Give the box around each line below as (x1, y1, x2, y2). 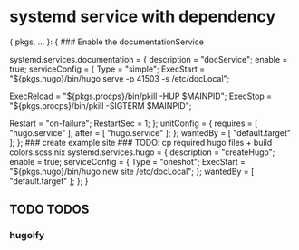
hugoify (9, 229, 45, 242)
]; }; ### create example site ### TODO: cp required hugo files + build (9, 137, 273, 148)
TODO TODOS (9, 202, 90, 217)
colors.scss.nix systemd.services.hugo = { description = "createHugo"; (9, 147, 275, 158)
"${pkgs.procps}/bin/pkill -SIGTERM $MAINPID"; (9, 100, 192, 111)
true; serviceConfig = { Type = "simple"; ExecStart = (9, 63, 206, 74)
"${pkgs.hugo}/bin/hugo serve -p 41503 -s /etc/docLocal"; (9, 72, 230, 83)
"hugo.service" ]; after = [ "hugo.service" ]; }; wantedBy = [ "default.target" (9, 127, 292, 138)
